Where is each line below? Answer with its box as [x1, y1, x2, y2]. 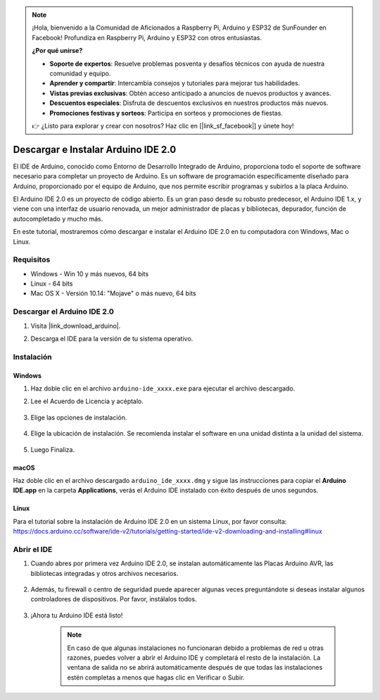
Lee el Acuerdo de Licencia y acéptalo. [30, 397, 144, 405]
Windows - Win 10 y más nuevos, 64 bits [30, 269, 149, 278]
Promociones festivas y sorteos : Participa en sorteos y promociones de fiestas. [49, 109, 283, 117]
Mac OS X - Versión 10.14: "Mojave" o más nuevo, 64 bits [30, 289, 196, 297]
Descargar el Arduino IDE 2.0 [13, 307, 114, 317]
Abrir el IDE [13, 544, 53, 554]
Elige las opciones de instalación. [30, 413, 127, 422]
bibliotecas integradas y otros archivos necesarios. [30, 569, 179, 577]
